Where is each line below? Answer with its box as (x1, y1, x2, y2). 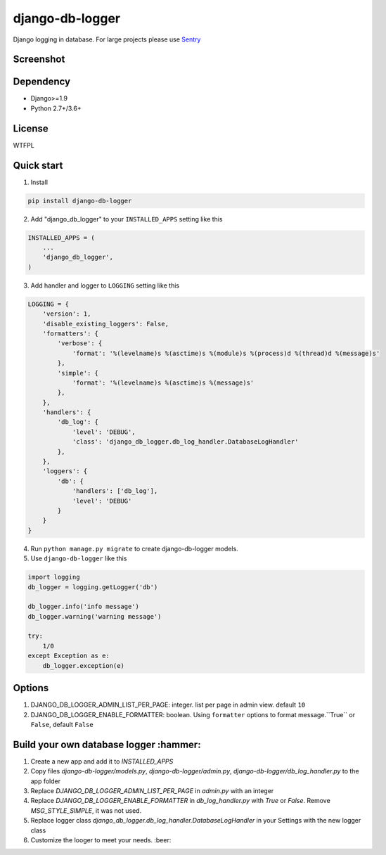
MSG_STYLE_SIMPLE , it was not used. (30, 806, 142, 815)
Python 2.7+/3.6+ (30, 104, 82, 112)
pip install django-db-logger (27, 197, 132, 205)
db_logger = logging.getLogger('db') (27, 583, 158, 591)
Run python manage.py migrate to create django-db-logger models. (30, 544, 238, 553)
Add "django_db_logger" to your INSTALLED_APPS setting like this (30, 214, 223, 223)
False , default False (30, 720, 94, 728)
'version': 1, (42, 310, 91, 318)
